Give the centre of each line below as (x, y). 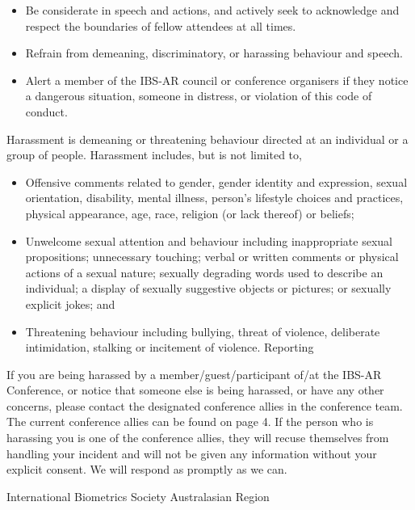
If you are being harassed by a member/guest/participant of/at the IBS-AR (194, 374)
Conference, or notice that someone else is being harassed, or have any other (195, 390)
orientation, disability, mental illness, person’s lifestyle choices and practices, (214, 198)
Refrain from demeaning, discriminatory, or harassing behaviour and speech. (214, 53)
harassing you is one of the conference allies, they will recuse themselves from (198, 438)
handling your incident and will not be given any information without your (192, 453)
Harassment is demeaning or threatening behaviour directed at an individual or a (207, 139)
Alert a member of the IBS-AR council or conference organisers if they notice (217, 80)
